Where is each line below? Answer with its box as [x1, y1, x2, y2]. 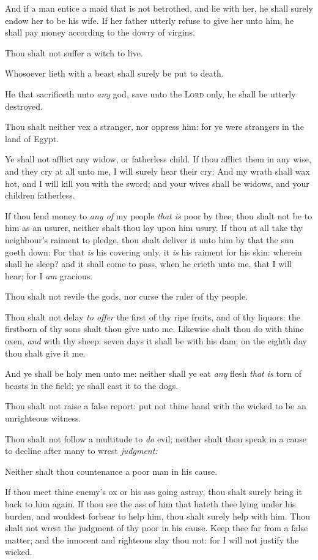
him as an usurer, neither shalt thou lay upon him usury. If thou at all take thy [5, 221, 303, 234]
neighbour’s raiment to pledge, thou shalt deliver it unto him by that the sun [5, 233, 294, 246]
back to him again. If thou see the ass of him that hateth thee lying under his [5, 498, 296, 510]
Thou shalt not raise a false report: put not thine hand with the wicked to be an [5, 399, 306, 412]
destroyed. [5, 99, 43, 112]
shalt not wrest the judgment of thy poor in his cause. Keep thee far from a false [5, 521, 308, 534]
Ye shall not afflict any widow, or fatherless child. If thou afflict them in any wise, [5, 153, 311, 165]
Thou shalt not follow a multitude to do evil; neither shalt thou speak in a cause [5, 432, 306, 445]
